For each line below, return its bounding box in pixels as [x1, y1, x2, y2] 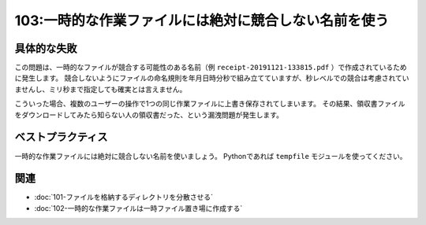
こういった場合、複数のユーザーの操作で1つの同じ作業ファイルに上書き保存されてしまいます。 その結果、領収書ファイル [14, 99, 405, 109]
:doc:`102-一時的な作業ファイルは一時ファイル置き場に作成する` [34, 203, 243, 212]
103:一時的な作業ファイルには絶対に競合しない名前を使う [14, 12, 390, 29]
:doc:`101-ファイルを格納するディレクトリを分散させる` [34, 193, 213, 202]
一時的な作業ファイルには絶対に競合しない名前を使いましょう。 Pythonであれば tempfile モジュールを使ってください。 [14, 151, 407, 160]
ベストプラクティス [14, 131, 108, 144]
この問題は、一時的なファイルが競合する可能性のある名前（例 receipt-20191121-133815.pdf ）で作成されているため [14, 63, 408, 72]
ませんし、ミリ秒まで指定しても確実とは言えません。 [14, 84, 187, 94]
